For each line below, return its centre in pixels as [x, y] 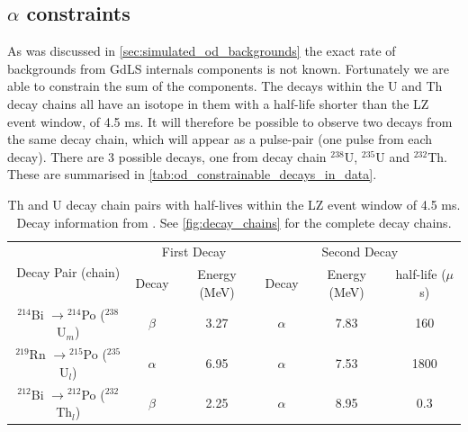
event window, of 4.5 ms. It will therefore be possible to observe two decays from [230, 121]
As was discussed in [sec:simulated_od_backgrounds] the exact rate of [202, 51]
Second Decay [360, 252]
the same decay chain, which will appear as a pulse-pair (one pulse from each [220, 139]
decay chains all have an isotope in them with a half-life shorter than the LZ [218, 103]
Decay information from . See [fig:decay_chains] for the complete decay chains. [234, 222]
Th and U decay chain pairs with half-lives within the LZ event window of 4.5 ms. [234, 204]
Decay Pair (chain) [68, 271]
